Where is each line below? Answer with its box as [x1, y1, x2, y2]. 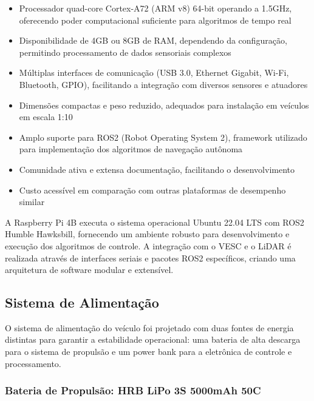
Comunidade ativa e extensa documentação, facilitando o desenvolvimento [19, 163, 295, 175]
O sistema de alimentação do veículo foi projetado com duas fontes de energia [5, 321, 294, 334]
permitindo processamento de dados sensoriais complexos [19, 45, 231, 58]
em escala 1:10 [19, 110, 73, 123]
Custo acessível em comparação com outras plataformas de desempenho [19, 183, 286, 196]
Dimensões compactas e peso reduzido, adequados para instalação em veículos [19, 98, 309, 111]
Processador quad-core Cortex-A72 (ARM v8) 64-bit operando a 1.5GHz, [19, 2, 292, 14]
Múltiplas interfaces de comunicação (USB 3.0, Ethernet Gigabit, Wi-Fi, [19, 66, 289, 79]
